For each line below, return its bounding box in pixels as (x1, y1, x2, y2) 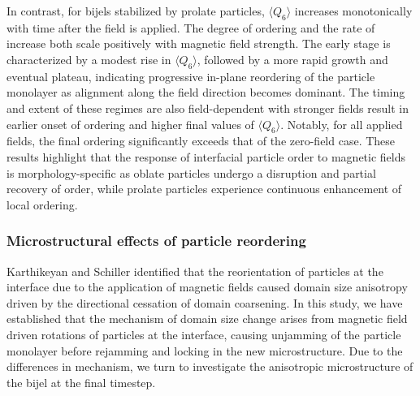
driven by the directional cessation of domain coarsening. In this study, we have (6, 294, 403, 311)
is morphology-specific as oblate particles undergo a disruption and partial (6, 164, 376, 181)
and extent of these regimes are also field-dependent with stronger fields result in (6, 99, 409, 116)
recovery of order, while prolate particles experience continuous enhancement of (6, 180, 402, 197)
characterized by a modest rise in (6, 50, 171, 67)
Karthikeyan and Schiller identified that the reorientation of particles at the (6, 262, 383, 279)
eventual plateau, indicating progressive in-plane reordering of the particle (6, 67, 375, 84)
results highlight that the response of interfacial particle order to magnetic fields (6, 148, 406, 165)
